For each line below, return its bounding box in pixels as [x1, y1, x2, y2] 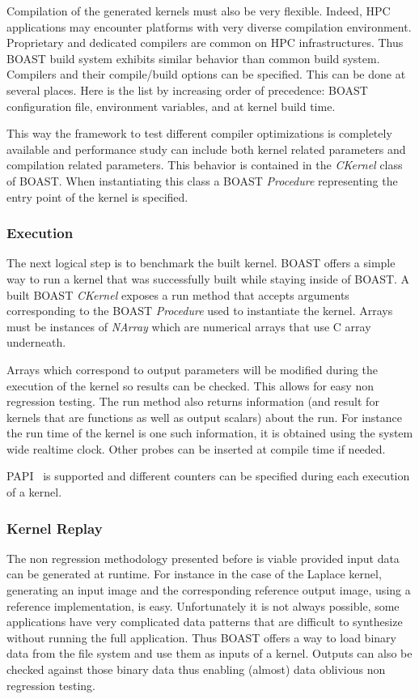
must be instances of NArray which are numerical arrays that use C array [6, 318, 371, 335]
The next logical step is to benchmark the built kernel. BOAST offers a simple [6, 254, 396, 271]
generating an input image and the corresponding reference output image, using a [6, 582, 411, 599]
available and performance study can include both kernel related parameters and [6, 140, 406, 157]
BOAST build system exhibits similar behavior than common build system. [6, 49, 380, 66]
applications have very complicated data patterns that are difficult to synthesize [6, 613, 403, 630]
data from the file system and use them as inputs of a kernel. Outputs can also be [6, 645, 413, 662]
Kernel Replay [6, 518, 103, 538]
